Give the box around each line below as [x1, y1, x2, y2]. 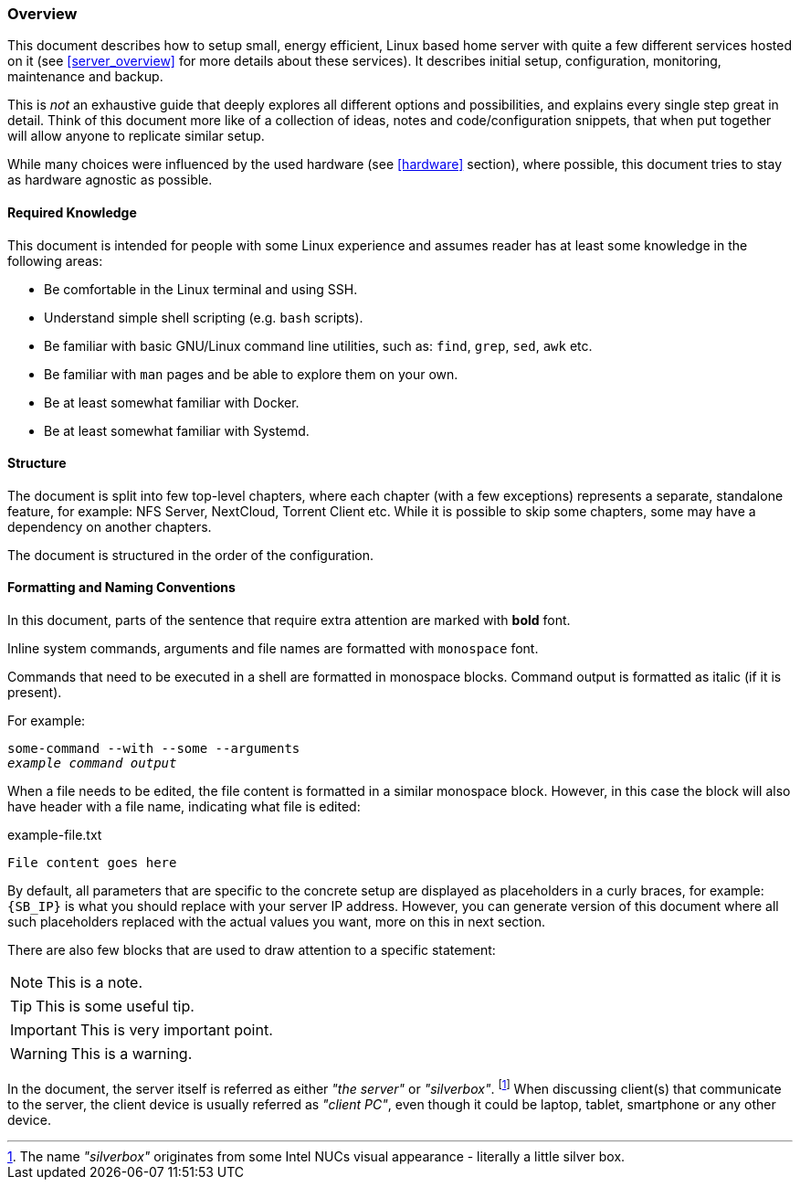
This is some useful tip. [36, 997, 195, 1016]
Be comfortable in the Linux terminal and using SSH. [44, 281, 358, 297]
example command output [7, 756, 177, 771]
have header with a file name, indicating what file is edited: [7, 799, 361, 815]
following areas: [7, 252, 103, 269]
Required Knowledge [7, 204, 137, 220]
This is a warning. [70, 1044, 193, 1064]
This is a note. [47, 973, 143, 992]
